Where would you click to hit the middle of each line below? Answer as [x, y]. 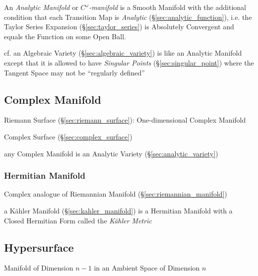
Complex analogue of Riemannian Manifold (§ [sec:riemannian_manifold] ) [116, 194]
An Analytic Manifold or [41, 7]
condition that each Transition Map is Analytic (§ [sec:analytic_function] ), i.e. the [128, 17]
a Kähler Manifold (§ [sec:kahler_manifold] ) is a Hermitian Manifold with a [118, 210]
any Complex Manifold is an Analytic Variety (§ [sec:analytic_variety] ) [111, 153]
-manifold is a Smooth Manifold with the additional [167, 7]
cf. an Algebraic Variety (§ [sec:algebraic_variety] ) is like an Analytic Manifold [123, 53]
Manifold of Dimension [39, 268]
